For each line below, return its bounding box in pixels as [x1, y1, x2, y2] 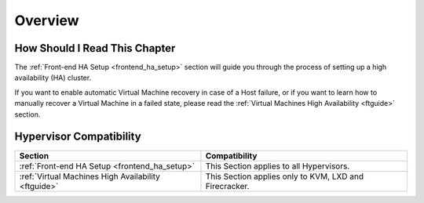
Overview [14, 12, 79, 29]
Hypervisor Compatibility [14, 130, 141, 143]
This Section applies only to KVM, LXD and [205, 171, 364, 182]
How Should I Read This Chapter [14, 42, 176, 55]
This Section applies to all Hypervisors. [205, 161, 350, 172]
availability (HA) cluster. [14, 73, 92, 82]
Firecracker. [205, 180, 250, 191]
